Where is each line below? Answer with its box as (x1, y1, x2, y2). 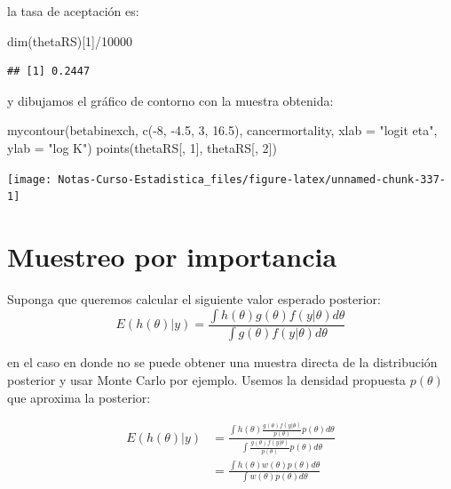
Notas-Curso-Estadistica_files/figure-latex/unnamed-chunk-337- (58, 172, 446, 186)
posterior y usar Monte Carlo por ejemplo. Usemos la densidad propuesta (7, 371, 407, 389)
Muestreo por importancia (7, 238, 337, 275)
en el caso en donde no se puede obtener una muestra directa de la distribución (7, 353, 438, 372)
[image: (7, 172, 52, 186)
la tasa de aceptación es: (7, 2, 139, 20)
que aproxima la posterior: (7, 388, 151, 406)
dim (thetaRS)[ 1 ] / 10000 (7, 31, 133, 50)
